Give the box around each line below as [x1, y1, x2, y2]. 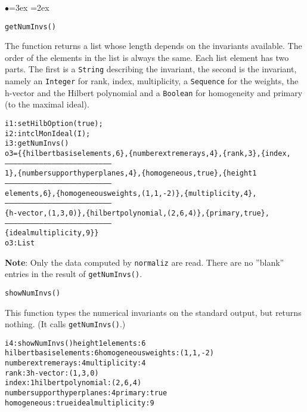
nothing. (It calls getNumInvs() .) [5, 318, 126, 330]
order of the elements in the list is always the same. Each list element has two [5, 51, 289, 63]
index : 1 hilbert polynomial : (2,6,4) [5, 379, 142, 388]
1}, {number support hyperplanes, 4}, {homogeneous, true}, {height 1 [5, 169, 257, 178]
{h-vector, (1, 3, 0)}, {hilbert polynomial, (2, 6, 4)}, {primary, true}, [5, 208, 269, 217]
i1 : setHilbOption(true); [5, 119, 103, 128]
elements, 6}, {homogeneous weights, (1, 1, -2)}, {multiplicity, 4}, [5, 189, 257, 198]
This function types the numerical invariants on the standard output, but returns [5, 306, 302, 318]
